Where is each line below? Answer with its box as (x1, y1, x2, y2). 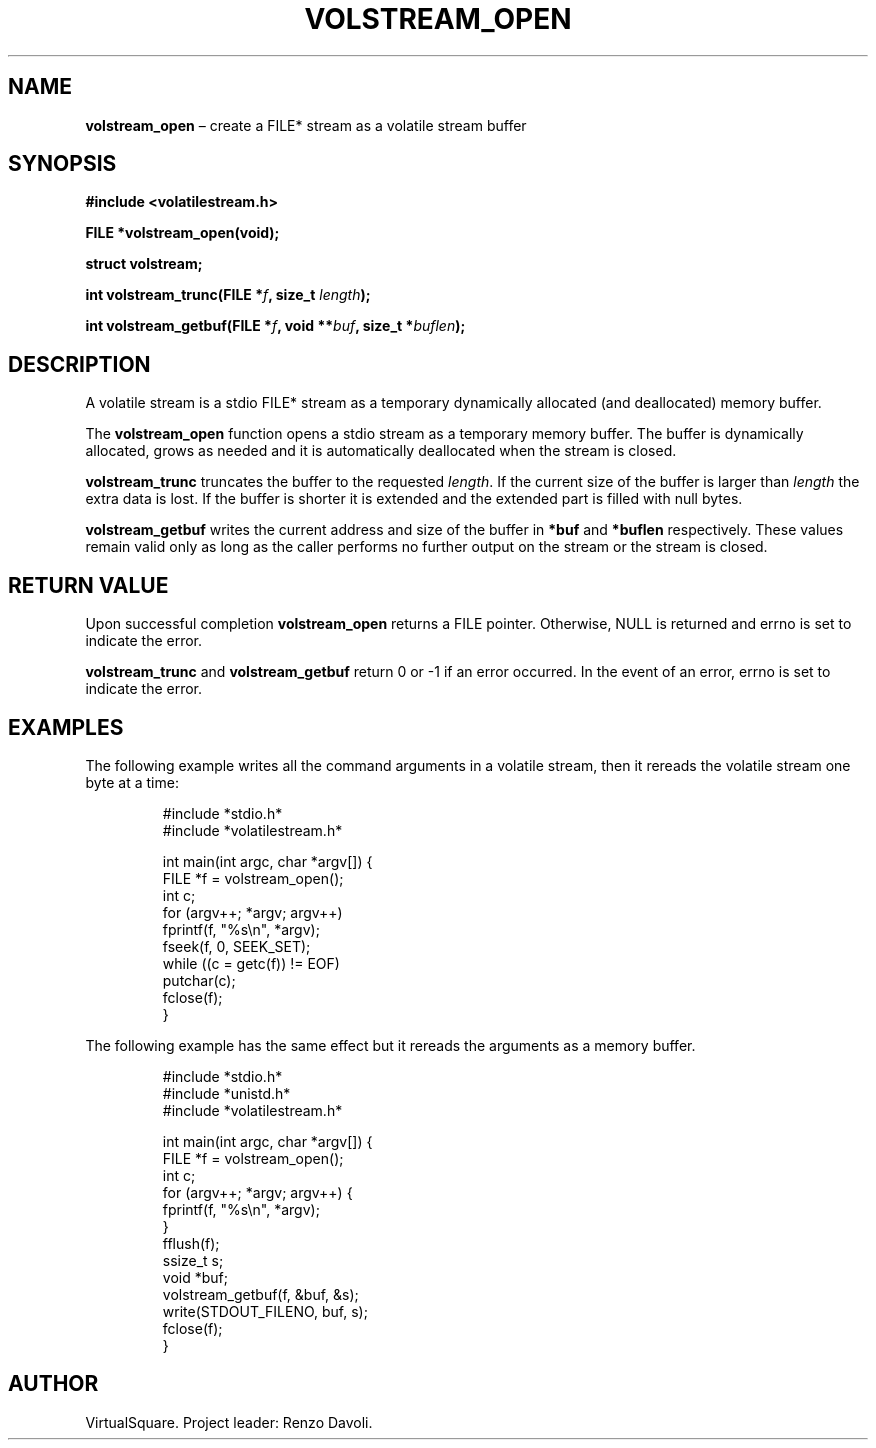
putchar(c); (162, 971, 236, 989)
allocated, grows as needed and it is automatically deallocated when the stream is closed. (85, 442, 677, 460)
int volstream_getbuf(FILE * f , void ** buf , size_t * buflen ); (85, 317, 466, 335)
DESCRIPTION (8, 351, 151, 377)
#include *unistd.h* (162, 1084, 291, 1102)
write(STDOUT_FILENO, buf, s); (162, 1302, 368, 1320)
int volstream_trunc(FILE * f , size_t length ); (85, 286, 371, 304)
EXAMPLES (8, 714, 124, 740)
